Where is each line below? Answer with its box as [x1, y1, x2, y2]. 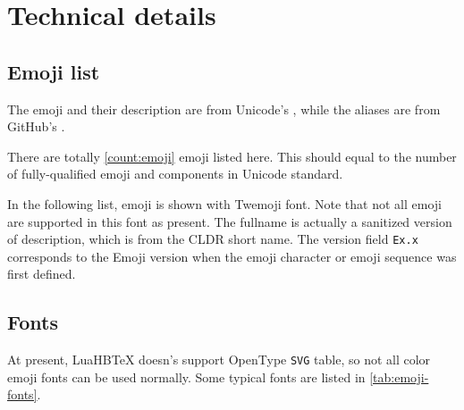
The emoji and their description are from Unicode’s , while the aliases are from [7, 99, 441, 118]
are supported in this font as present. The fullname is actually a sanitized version [7, 212, 452, 230]
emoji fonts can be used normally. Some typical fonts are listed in [7, 367, 366, 386]
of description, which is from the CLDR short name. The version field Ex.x [7, 230, 418, 248]
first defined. [7, 264, 76, 283]
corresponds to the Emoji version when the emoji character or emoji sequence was [7, 247, 457, 265]
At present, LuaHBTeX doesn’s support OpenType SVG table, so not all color [7, 350, 431, 369]
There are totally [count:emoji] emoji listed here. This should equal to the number [7, 146, 457, 165]
